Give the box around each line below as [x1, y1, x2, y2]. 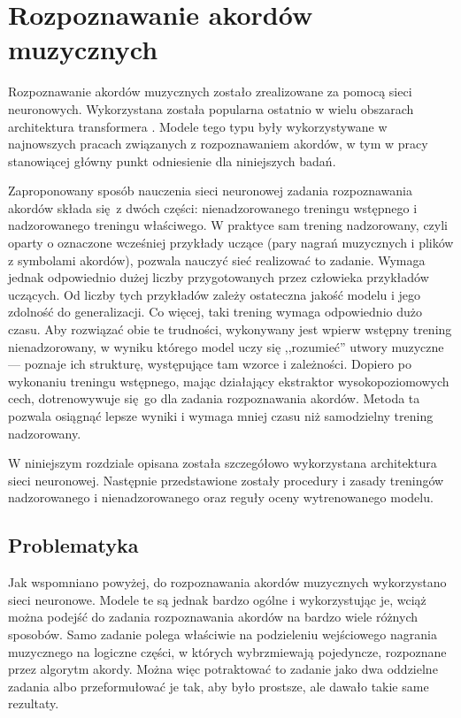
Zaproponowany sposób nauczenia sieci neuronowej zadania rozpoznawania [8, 181, 412, 200]
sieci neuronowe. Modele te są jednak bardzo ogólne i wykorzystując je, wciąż [8, 590, 426, 608]
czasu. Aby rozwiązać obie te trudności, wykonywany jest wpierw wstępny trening [8, 320, 452, 339]
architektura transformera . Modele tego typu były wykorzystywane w [8, 117, 388, 135]
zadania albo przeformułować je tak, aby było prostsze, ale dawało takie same [8, 676, 429, 695]
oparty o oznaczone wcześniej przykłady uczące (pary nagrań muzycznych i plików [8, 233, 454, 252]
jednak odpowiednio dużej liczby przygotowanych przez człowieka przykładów [8, 268, 429, 286]
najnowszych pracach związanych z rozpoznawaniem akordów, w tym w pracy [8, 134, 428, 153]
